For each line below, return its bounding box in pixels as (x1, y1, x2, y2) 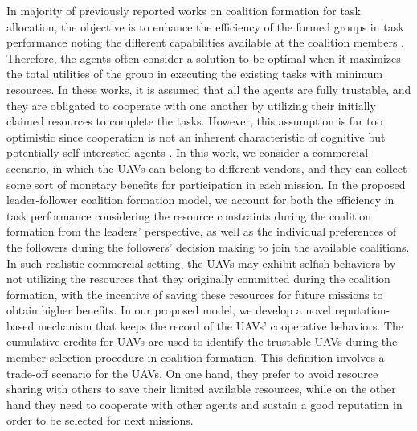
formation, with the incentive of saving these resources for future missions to (6, 285, 383, 302)
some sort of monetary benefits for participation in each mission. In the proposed (6, 175, 406, 192)
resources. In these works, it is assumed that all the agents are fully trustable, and (6, 80, 411, 97)
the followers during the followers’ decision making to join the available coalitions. (6, 238, 410, 255)
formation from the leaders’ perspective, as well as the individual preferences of (6, 223, 397, 240)
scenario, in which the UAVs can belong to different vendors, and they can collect (6, 159, 407, 176)
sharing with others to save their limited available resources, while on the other (6, 380, 396, 397)
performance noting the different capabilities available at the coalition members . (6, 34, 404, 51)
